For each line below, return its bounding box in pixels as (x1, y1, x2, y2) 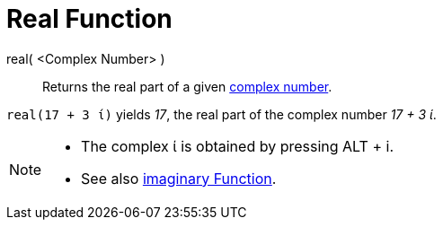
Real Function (6, 4, 173, 34)
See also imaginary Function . (81, 169, 277, 188)
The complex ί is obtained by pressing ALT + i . (81, 136, 394, 155)
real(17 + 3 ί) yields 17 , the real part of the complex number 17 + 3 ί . (6, 106, 437, 122)
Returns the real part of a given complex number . (42, 78, 332, 94)
